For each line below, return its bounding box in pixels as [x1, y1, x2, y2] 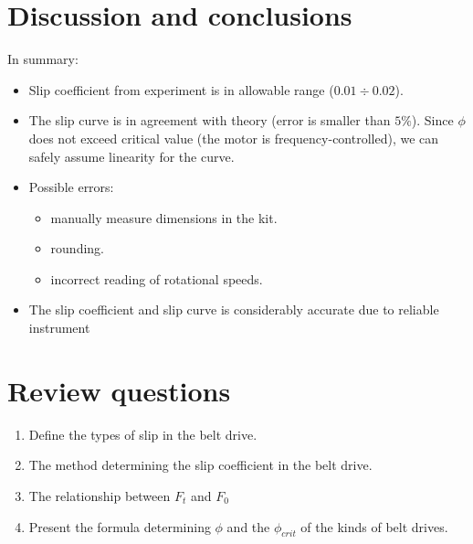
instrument [28, 318, 90, 337]
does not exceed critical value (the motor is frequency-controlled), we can [28, 128, 439, 147]
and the [226, 517, 270, 536]
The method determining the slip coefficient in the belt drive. [28, 455, 373, 475]
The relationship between [28, 485, 171, 505]
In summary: [7, 49, 79, 69]
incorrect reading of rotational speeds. [50, 269, 263, 288]
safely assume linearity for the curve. [28, 146, 235, 165]
